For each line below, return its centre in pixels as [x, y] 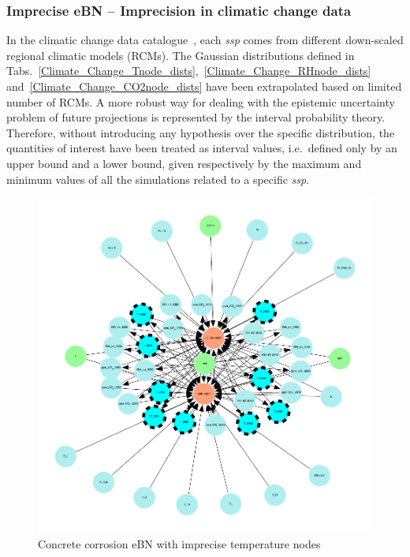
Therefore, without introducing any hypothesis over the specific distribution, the [201, 132]
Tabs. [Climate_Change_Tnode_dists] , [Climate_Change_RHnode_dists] [189, 71]
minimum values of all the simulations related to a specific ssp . [158, 179]
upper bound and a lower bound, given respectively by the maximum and [184, 163]
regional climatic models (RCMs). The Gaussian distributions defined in [181, 55]
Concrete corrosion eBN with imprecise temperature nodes [179, 543]
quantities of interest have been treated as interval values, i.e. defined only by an [202, 148]
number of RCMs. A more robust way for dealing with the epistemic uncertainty [201, 101]
